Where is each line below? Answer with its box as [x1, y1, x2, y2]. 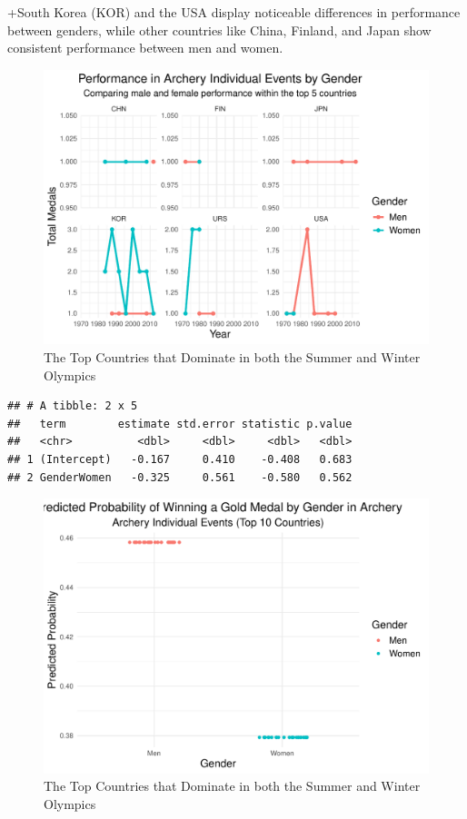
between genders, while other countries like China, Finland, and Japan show [7, 20, 432, 39]
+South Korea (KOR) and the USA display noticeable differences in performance [7, 3, 461, 21]
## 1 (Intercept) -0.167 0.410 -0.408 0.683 [7, 453, 353, 467]
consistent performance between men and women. [7, 38, 283, 57]
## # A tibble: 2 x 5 [7, 400, 138, 413]
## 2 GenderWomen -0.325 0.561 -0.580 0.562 [7, 470, 353, 484]
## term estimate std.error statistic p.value [7, 417, 353, 430]
